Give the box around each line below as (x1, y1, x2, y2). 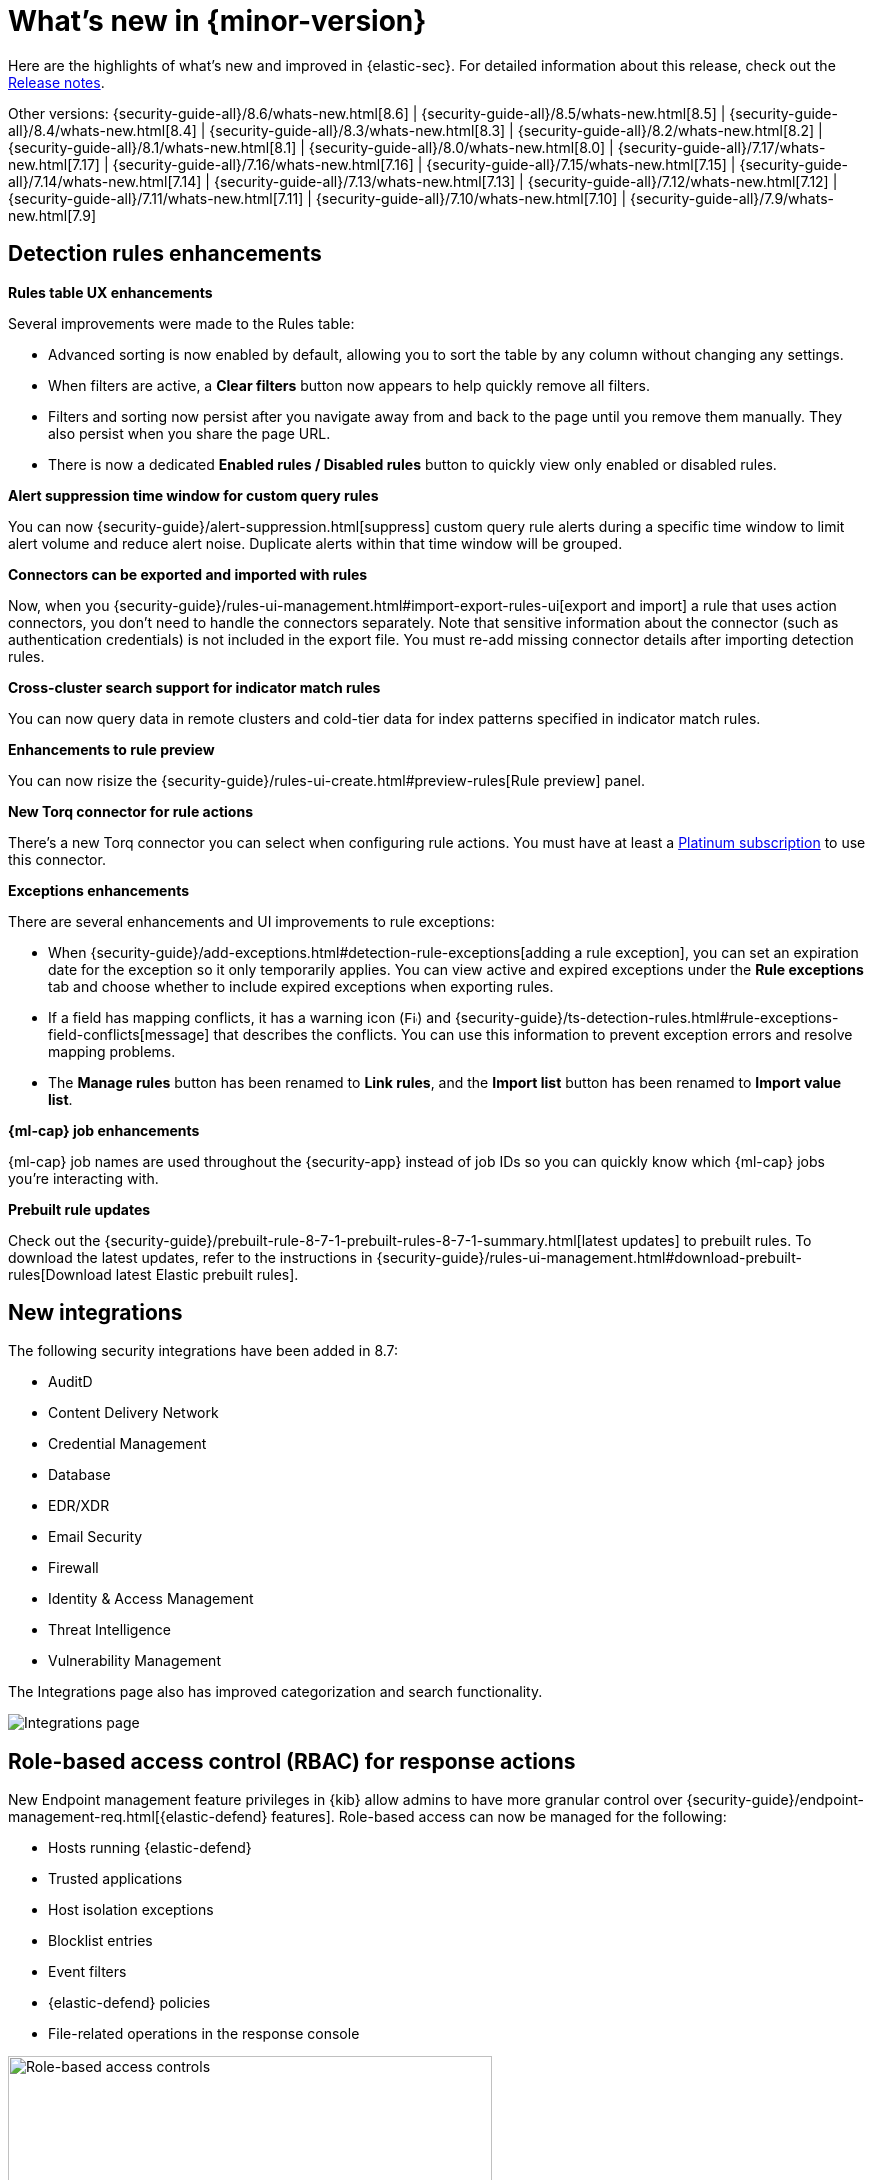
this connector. (8, 850, 106, 868)
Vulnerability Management (48, 1652, 221, 1670)
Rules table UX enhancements (8, 283, 213, 301)
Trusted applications (48, 1870, 183, 1888)
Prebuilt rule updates (8, 1200, 151, 1218)
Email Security (48, 1528, 143, 1546)
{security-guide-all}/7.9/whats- (630, 189, 834, 207)
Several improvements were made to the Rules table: (8, 314, 355, 332)
